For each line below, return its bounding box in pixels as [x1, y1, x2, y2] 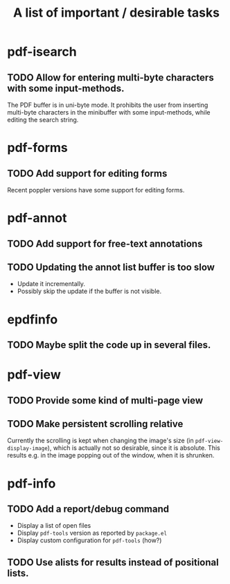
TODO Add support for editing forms [7, 167, 168, 179]
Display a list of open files [17, 522, 91, 530]
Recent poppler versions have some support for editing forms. [7, 186, 185, 194]
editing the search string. [7, 116, 79, 124]
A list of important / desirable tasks [12, 5, 220, 21]
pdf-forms [7, 140, 68, 156]
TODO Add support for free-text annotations [7, 237, 203, 249]
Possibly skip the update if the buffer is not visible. [17, 287, 162, 296]
